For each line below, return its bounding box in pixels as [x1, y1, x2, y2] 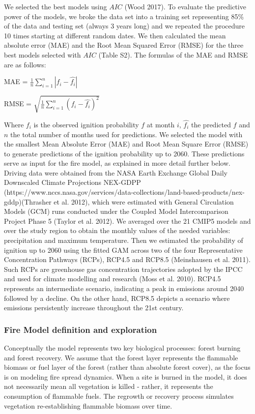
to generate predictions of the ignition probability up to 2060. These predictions [4, 148, 245, 158]
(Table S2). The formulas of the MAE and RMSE [98, 49, 248, 59]
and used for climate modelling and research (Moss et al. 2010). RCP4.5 [4, 273, 221, 284]
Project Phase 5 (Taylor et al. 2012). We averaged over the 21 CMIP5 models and [4, 215, 251, 226]
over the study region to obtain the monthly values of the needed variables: [4, 225, 230, 236]
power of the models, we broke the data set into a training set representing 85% [4, 11, 244, 21]
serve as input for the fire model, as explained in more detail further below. [4, 158, 230, 168]
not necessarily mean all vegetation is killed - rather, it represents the [4, 381, 213, 391]
